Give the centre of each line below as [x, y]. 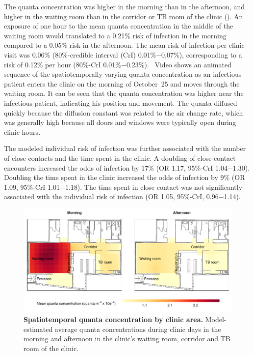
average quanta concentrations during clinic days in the [138, 329]
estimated [38, 329]
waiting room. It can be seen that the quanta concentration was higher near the [124, 93]
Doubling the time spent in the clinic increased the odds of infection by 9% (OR [125, 177]
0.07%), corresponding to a [202, 54]
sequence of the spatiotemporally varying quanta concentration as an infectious [123, 74]
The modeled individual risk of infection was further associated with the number [125, 148]
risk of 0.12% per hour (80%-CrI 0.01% [63, 64]
